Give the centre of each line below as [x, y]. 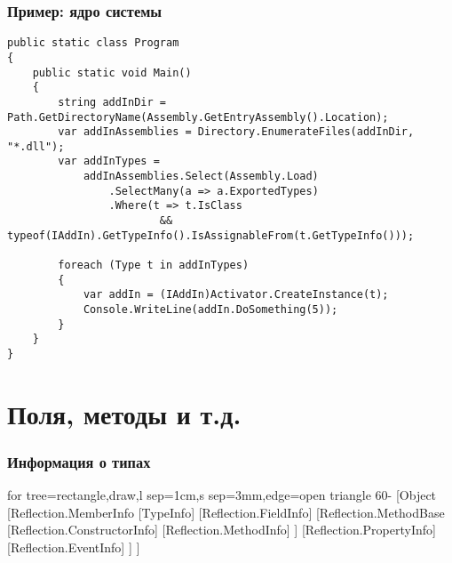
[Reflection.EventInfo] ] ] [74, 547]
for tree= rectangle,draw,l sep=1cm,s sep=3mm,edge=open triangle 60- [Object [222, 495]
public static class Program [93, 43]
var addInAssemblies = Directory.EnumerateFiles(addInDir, [236, 132]
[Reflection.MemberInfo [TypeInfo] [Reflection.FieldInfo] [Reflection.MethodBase [226, 512]
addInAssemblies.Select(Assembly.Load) [201, 177]
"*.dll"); [36, 146]
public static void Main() [112, 72]
